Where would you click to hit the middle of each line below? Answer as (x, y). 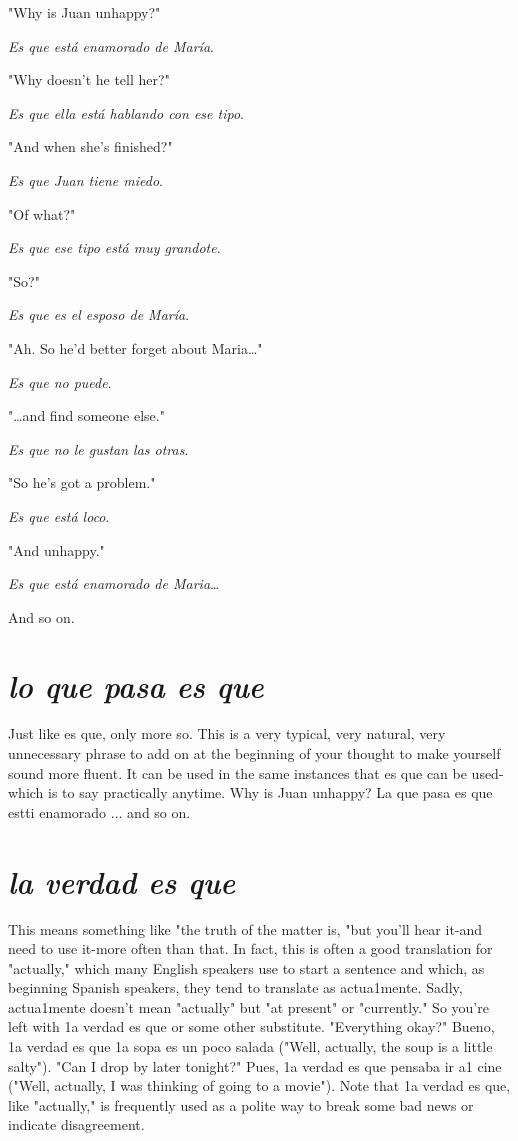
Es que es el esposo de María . (99, 314)
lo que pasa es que (136, 686)
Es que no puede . (60, 381)
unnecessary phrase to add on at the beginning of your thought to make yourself (254, 753)
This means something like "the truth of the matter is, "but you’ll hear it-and (245, 928)
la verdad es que (122, 881)
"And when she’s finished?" (90, 146)
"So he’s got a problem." (82, 482)
